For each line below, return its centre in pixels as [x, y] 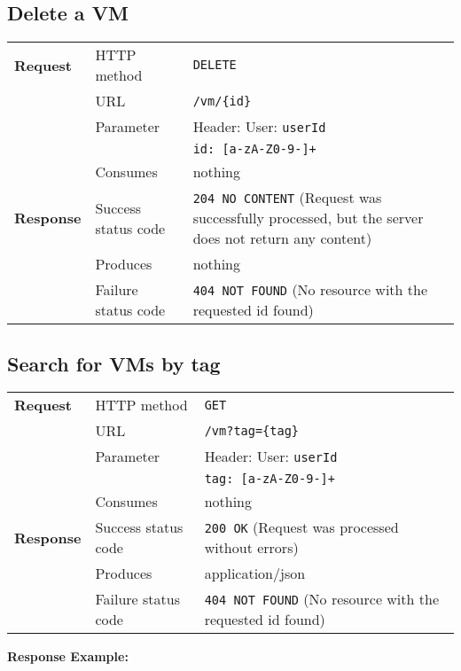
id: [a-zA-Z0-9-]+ [254, 149]
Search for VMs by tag [114, 363]
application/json [255, 573]
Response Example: [68, 656]
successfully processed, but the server [308, 218]
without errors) [251, 548]
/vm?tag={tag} [252, 430]
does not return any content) [282, 238]
